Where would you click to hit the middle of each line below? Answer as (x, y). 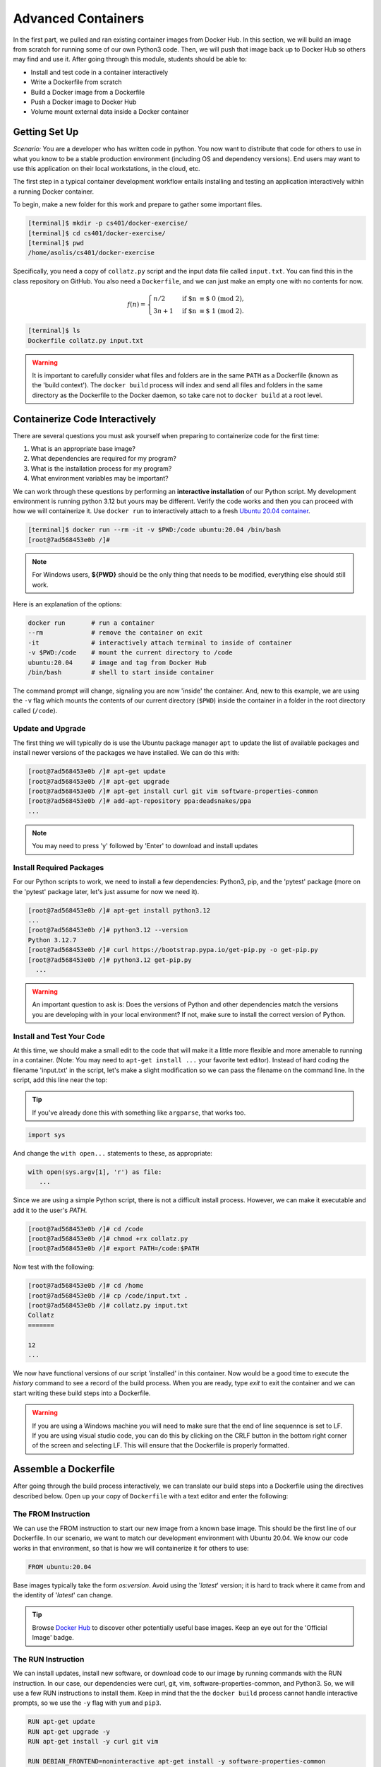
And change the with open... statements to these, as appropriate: (113, 1153)
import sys (47, 1135)
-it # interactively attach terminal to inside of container (160, 642)
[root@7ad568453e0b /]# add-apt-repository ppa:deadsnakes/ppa (140, 801)
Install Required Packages (59, 867)
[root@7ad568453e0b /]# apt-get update (97, 771)
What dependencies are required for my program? (103, 459)
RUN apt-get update (61, 1722)
